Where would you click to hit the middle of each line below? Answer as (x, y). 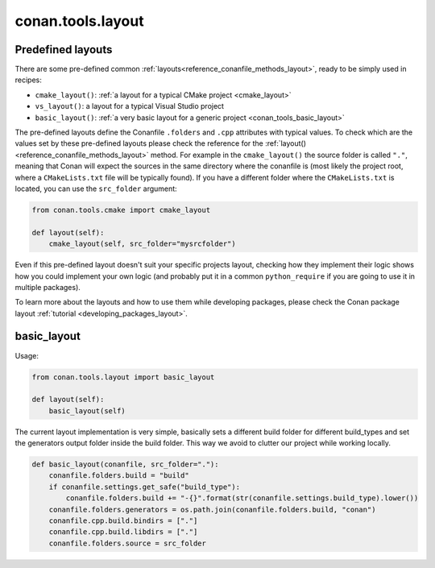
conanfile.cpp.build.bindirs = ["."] (123, 521)
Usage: (27, 355)
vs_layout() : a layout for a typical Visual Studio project (130, 106)
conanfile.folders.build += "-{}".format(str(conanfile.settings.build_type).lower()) (242, 498)
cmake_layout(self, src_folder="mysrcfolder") (143, 244)
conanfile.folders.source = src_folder (128, 543)
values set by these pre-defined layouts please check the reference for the (139, 143)
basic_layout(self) (87, 410)
